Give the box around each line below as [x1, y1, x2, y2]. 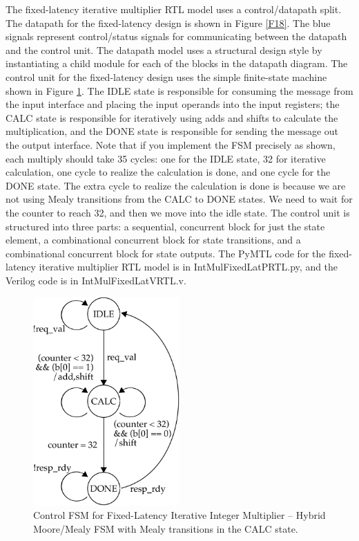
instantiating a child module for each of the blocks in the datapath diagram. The [6, 56, 348, 71]
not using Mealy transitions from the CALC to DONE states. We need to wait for [6, 192, 353, 206]
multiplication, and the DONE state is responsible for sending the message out [6, 124, 339, 138]
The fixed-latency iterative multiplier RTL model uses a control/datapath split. [6, 2, 342, 16]
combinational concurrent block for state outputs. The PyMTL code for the [6, 246, 326, 260]
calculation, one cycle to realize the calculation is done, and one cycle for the [6, 165, 331, 179]
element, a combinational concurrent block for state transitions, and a [6, 232, 301, 247]
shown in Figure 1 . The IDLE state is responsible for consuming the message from [6, 83, 353, 98]
